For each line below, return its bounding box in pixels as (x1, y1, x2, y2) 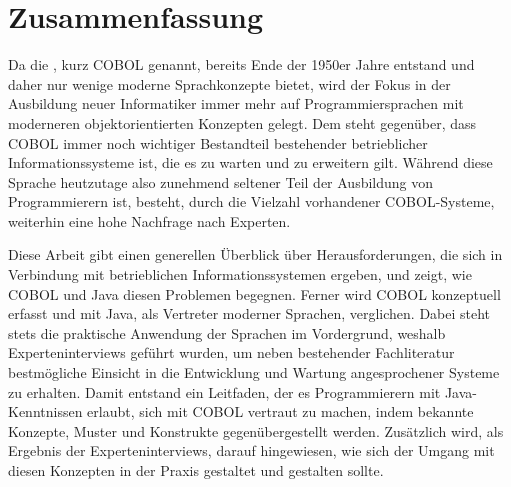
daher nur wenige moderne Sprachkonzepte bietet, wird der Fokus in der (8, 73, 451, 94)
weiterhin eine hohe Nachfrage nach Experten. (8, 210, 291, 231)
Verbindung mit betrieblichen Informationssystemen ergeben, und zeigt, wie (8, 264, 472, 285)
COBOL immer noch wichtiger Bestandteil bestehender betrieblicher (8, 132, 428, 153)
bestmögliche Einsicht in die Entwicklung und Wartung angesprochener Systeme (8, 362, 500, 383)
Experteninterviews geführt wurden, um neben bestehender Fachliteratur (8, 342, 455, 363)
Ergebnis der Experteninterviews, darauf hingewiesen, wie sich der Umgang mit (8, 440, 495, 461)
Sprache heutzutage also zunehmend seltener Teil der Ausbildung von (8, 171, 434, 192)
